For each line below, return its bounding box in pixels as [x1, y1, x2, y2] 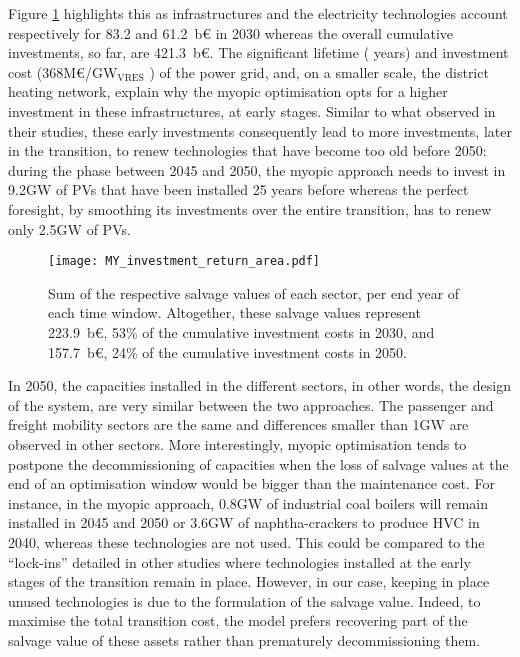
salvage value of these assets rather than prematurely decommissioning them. [8, 629, 480, 650]
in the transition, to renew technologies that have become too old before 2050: [8, 140, 487, 161]
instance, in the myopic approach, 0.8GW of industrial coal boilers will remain [8, 492, 489, 513]
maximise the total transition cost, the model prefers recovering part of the [8, 610, 468, 631]
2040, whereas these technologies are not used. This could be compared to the [8, 531, 485, 552]
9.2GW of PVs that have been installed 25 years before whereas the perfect [8, 179, 469, 200]
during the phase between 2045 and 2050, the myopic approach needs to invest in [8, 159, 506, 180]
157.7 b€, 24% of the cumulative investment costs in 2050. [48, 341, 407, 362]
